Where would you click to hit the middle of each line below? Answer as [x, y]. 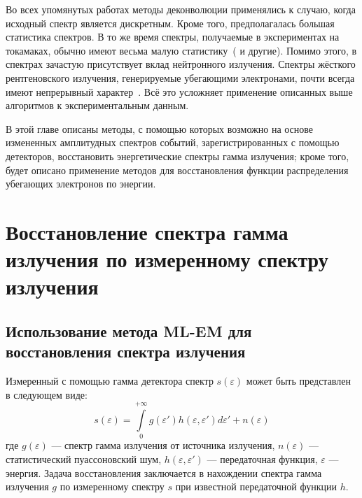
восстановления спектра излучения [126, 351]
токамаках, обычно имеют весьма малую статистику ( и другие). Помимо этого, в [181, 50]
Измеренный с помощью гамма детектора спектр [110, 381]
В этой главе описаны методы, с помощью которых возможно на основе [160, 128]
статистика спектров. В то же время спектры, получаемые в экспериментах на [173, 37]
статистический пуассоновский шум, [84, 458]
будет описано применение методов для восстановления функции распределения [177, 170]
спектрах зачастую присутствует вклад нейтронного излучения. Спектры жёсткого [181, 64]
